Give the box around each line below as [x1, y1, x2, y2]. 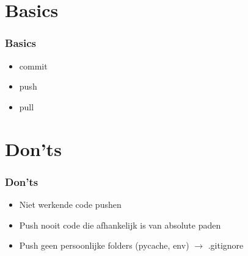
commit [19, 59, 48, 72]
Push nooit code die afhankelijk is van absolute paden [19, 218, 221, 231]
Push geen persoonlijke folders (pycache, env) [19, 239, 189, 252]
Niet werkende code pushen [19, 197, 122, 210]
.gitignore [208, 239, 244, 252]
